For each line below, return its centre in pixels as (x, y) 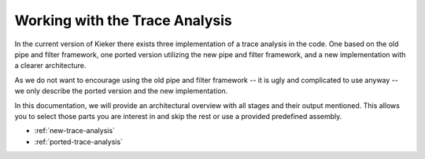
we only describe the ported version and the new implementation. (121, 91)
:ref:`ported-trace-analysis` (79, 142)
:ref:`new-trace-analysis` (75, 131)
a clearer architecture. (50, 66)
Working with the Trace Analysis (123, 20)
